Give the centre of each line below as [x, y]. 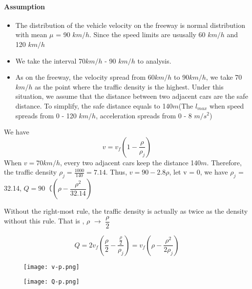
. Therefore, [224, 162]
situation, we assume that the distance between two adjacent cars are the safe [132, 96]
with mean [31, 34]
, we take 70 [224, 77]
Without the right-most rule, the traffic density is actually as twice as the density [126, 211]
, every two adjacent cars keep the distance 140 [130, 162]
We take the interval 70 [50, 60]
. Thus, [116, 172]
